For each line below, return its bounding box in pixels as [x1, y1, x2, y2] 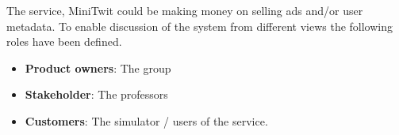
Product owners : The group [25, 59, 171, 76]
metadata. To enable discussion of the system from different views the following [6, 17, 393, 34]
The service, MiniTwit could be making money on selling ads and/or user [6, 2, 363, 18]
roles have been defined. [6, 33, 122, 50]
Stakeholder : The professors [25, 86, 168, 103]
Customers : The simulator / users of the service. [25, 112, 268, 129]
